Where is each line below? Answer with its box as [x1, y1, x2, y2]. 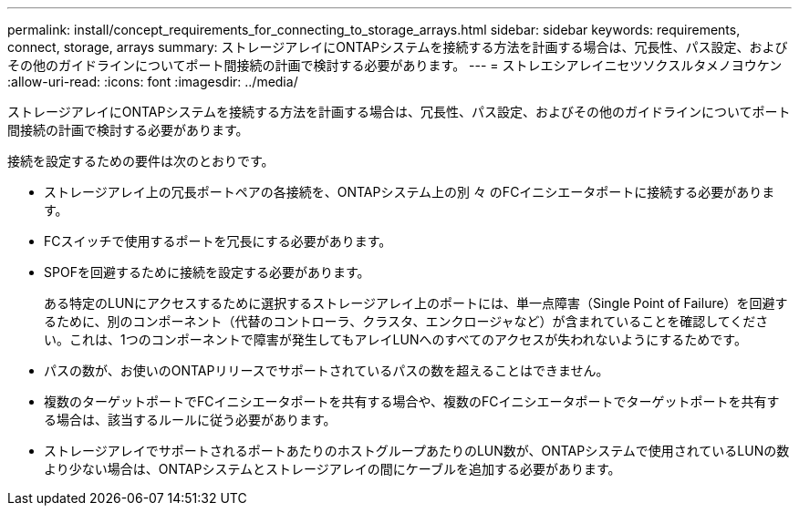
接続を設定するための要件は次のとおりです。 [7, 153, 275, 169]
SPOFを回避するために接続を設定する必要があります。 [44, 264, 370, 280]
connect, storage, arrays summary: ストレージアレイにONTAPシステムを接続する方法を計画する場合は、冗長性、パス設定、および [7, 39, 788, 55]
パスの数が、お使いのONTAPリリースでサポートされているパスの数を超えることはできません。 [44, 363, 609, 378]
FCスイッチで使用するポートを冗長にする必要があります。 [44, 233, 392, 249]
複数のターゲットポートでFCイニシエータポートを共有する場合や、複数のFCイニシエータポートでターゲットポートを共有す [44, 394, 780, 409]
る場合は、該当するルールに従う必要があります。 [44, 412, 337, 427]
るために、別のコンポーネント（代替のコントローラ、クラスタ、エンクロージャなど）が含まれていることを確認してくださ [44, 313, 769, 329]
